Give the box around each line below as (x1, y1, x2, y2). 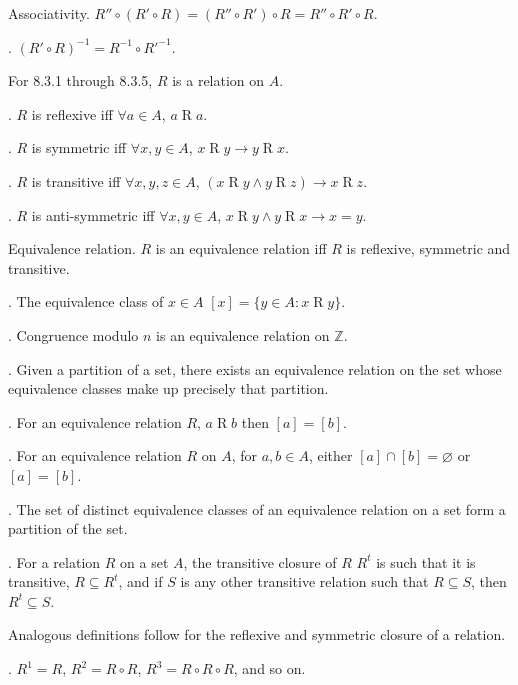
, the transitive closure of (183, 551, 337, 572)
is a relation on (172, 70, 265, 91)
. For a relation (8, 551, 101, 572)
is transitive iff (31, 170, 121, 191)
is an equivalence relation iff (155, 238, 327, 259)
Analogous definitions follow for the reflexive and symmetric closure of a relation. (8, 624, 506, 645)
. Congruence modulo (8, 324, 139, 345)
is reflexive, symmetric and (346, 238, 511, 259)
